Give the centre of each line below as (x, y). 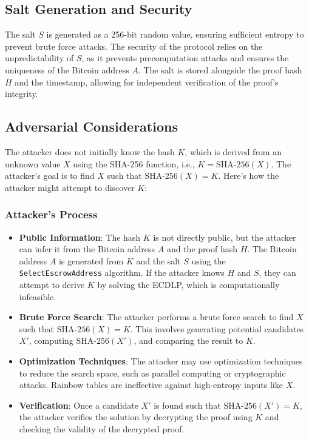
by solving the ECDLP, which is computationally (188, 284)
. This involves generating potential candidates (217, 328)
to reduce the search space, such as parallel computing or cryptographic (152, 373)
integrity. (22, 94)
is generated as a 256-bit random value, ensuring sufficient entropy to (175, 34)
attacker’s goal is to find (50, 176)
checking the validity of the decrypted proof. (102, 428)
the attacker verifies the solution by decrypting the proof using (136, 417)
